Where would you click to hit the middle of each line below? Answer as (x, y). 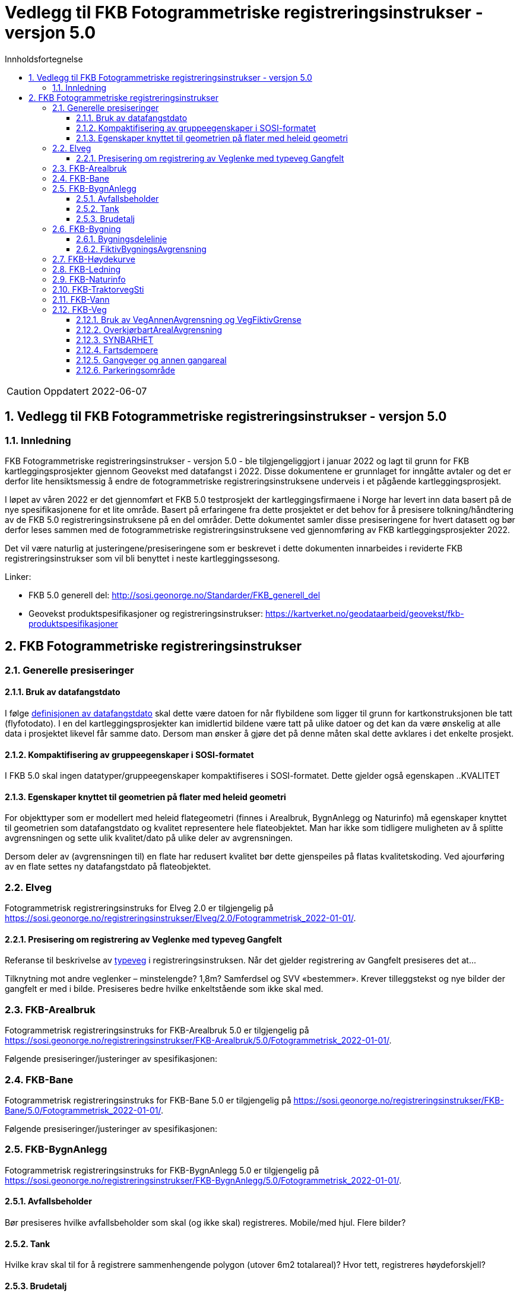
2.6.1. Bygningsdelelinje (122, 239)
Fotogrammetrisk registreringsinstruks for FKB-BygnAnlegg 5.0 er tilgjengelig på (162, 1170)
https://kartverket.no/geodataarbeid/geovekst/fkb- (364, 613)
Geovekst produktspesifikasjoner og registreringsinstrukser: (146, 613)
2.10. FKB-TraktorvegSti (98, 289)
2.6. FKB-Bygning (87, 229)
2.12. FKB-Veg (80, 309)
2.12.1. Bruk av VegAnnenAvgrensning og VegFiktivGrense (189, 319)
